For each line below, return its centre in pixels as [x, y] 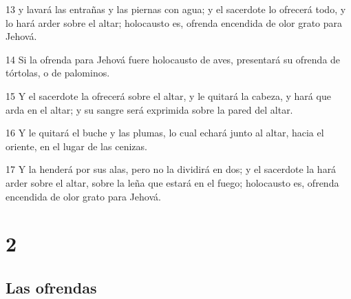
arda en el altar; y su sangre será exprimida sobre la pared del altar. [149, 109]
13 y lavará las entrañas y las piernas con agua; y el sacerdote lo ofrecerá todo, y [176, 9]
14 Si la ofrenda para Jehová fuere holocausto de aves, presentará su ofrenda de [173, 59]
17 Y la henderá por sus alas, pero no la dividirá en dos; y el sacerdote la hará [171, 169]
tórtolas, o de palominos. [58, 73]
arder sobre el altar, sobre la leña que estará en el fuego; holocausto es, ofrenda [172, 182]
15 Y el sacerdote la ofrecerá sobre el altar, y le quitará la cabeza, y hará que [168, 95]
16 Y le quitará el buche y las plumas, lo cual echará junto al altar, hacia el [165, 133]
